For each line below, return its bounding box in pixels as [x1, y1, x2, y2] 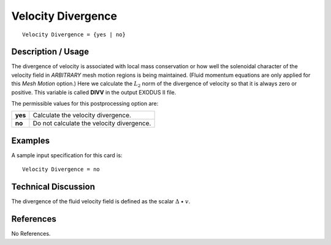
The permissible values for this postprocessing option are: [11, 100, 159, 107]
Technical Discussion [11, 182, 95, 192]
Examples [11, 135, 50, 146]
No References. [11, 230, 51, 238]
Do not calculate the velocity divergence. [32, 119, 151, 128]
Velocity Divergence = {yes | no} [22, 31, 126, 38]
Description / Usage [11, 47, 89, 57]
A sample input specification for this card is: [11, 151, 123, 159]
